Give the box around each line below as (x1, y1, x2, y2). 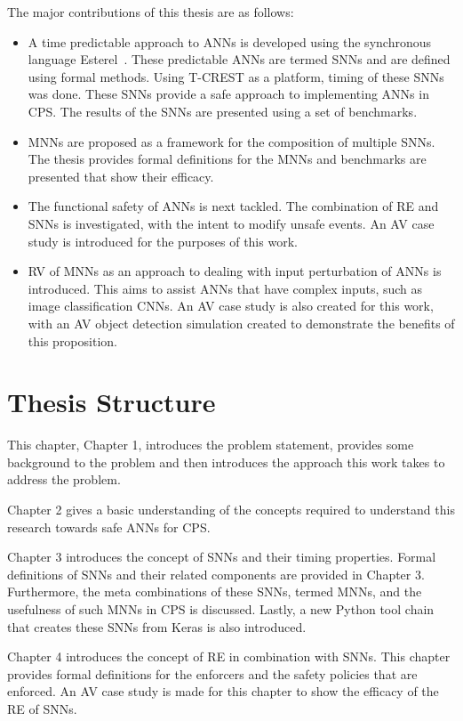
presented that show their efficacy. (28, 166, 214, 185)
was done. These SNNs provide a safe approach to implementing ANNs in (28, 85, 429, 103)
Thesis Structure (7, 384, 216, 420)
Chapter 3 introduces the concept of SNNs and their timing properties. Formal (7, 547, 436, 566)
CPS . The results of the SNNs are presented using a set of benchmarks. (28, 101, 418, 120)
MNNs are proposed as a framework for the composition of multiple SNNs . (28, 132, 435, 150)
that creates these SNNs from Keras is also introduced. (7, 617, 307, 636)
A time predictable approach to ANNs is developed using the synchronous (28, 32, 431, 51)
